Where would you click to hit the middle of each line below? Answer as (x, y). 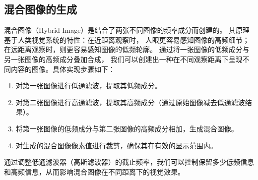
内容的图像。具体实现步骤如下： (63, 69)
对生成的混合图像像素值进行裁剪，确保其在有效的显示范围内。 (116, 145)
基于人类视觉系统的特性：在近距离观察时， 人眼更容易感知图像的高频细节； (127, 39)
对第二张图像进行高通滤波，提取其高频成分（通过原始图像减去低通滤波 (130, 102)
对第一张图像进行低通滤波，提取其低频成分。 (89, 86)
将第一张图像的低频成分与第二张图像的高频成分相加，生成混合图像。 (127, 128)
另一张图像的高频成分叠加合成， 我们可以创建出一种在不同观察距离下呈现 (123, 59)
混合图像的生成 (40, 9)
